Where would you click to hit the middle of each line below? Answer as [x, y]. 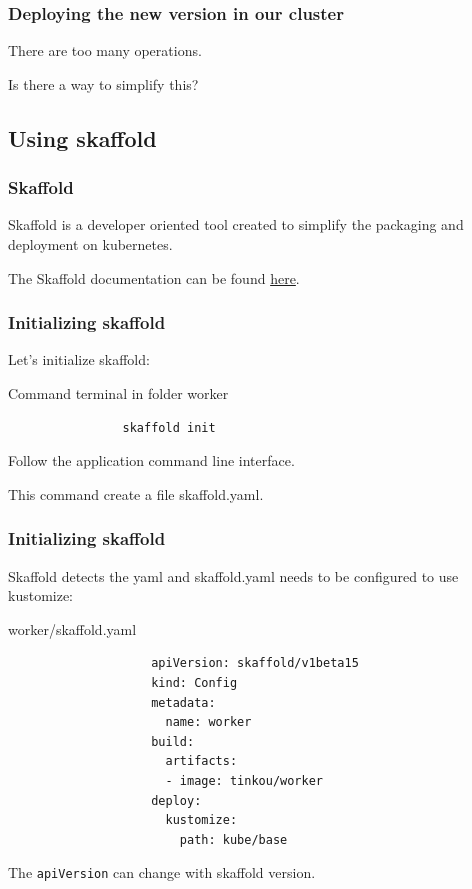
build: [173, 741]
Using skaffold [82, 137]
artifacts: [201, 761]
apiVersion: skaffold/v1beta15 [255, 663]
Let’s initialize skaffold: [79, 359]
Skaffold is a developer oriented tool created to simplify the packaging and [236, 224]
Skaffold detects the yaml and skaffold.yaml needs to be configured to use [233, 575]
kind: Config [194, 682]
